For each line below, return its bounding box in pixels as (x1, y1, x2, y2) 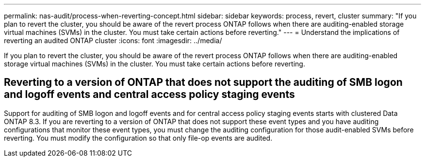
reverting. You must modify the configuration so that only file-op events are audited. (4, 133, 273, 142)
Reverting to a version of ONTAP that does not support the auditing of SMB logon (4, 76, 403, 89)
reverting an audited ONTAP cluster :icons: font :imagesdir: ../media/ (4, 36, 222, 45)
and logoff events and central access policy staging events (4, 88, 295, 101)
